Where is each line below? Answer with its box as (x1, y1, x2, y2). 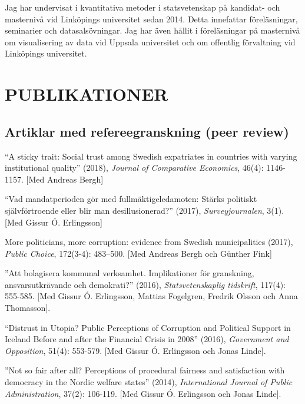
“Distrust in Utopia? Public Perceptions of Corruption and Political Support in (5, 321, 291, 333)
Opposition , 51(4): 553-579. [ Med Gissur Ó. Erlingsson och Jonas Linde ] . (5, 344, 266, 356)
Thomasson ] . (5, 302, 51, 314)
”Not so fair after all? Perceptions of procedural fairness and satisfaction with (5, 364, 285, 376)
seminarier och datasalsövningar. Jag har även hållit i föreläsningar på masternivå (5, 24, 300, 37)
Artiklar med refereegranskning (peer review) (5, 122, 289, 140)
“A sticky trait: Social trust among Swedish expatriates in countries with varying (5, 150, 297, 162)
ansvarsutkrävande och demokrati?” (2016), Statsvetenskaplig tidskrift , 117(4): (5, 278, 286, 290)
